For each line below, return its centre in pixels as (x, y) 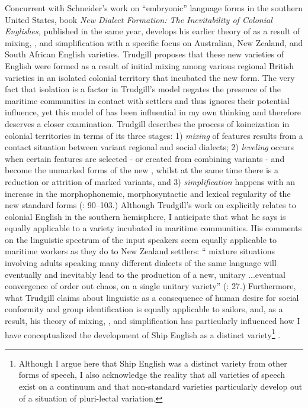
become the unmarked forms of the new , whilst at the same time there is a (142, 170)
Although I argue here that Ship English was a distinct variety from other (153, 363)
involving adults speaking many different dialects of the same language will (141, 263)
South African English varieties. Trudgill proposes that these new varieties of (145, 54)
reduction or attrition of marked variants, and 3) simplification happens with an (150, 181)
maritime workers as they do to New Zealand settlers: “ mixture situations (140, 251)
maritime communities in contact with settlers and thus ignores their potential (147, 100)
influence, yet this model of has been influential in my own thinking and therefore (153, 112)
